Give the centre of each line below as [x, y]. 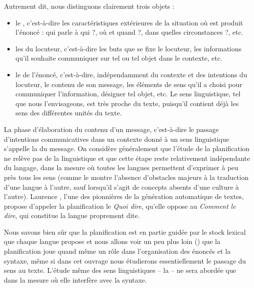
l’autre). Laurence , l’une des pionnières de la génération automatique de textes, [124, 196]
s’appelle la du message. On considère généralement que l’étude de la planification [127, 148]
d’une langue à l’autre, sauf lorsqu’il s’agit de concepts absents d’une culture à [122, 187]
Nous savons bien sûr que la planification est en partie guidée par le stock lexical [125, 232]
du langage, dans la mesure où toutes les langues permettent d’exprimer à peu [121, 167]
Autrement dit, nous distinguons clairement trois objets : [89, 6]
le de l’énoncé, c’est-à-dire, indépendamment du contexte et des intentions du [131, 74]
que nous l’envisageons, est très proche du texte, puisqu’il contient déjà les [127, 103]
